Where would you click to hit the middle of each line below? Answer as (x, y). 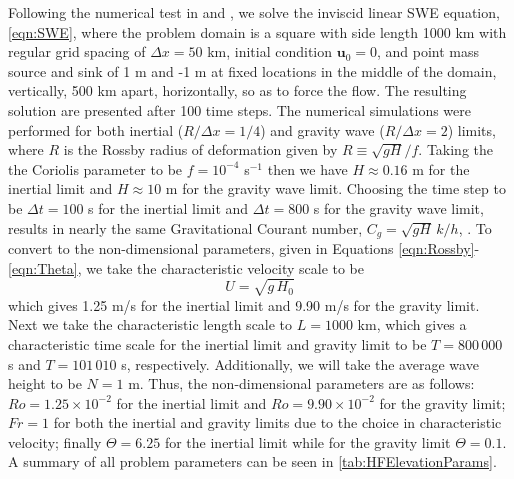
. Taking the (456, 149)
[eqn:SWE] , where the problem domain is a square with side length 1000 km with (257, 31)
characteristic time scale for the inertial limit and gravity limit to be (217, 343)
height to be (45, 383)
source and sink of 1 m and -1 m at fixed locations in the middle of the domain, (252, 70)
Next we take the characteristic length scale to (150, 324)
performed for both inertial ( (96, 129)
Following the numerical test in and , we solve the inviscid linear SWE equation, (254, 12)
